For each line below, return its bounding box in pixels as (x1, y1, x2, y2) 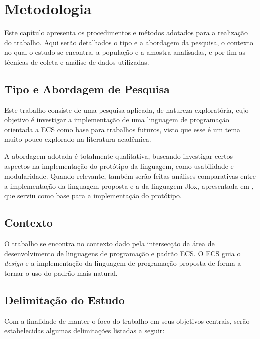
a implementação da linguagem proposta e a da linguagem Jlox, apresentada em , (4, 180, 254, 191)
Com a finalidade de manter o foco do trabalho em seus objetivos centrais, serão (4, 315, 250, 326)
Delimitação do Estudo (4, 292, 125, 308)
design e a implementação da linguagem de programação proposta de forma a (4, 258, 241, 268)
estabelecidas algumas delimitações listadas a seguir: (4, 325, 165, 336)
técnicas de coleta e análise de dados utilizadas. (4, 56, 149, 67)
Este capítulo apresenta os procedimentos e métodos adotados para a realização (4, 27, 248, 38)
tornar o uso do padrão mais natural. (4, 268, 118, 278)
